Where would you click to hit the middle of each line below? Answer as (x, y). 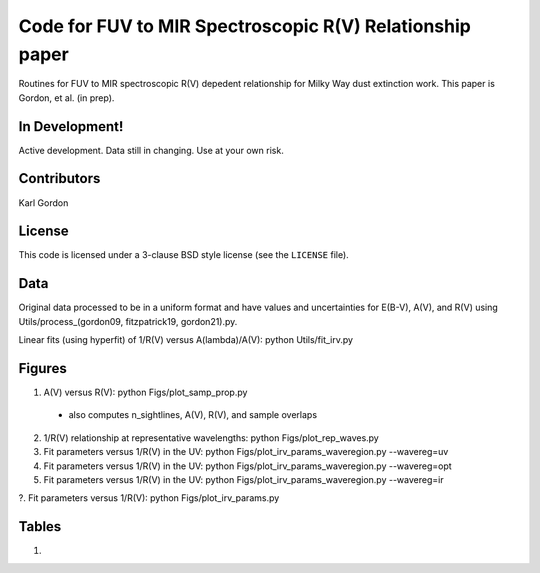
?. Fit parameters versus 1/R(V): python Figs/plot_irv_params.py (149, 498)
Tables (40, 526)
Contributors (59, 178)
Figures (42, 368)
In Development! (71, 126)
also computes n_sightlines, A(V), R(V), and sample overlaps (193, 415)
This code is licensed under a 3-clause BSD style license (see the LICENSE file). (183, 255)
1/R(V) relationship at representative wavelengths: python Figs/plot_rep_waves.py (211, 437)
